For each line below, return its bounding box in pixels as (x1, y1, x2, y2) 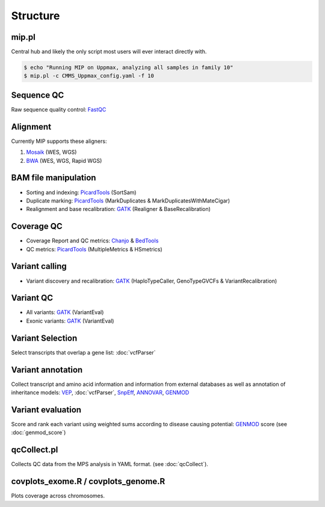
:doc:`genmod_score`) (11, 429, 66, 436)
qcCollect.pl (11, 445, 58, 455)
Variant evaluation (11, 405, 81, 415)
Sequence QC (11, 90, 64, 100)
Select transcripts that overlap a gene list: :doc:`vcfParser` (11, 348, 156, 356)
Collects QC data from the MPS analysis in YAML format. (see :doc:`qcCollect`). (11, 461, 209, 468)
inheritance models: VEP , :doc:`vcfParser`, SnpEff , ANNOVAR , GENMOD (11, 389, 190, 396)
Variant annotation (11, 365, 83, 375)
